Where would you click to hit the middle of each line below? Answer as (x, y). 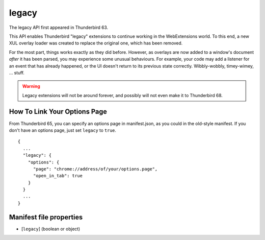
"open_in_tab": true (58, 176)
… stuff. (17, 72)
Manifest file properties (46, 217)
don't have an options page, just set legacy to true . (63, 130)
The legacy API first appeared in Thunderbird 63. (59, 27)
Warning (31, 86)
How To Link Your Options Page (58, 112)
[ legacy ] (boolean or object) (51, 229)
